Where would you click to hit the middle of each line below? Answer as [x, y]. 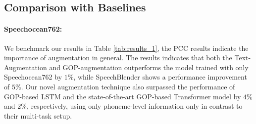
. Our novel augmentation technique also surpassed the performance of [128, 86]
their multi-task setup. [38, 115]
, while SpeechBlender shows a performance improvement [160, 77]
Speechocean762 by [33, 77]
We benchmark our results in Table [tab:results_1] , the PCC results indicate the [126, 48]
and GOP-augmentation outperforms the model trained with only [149, 67]
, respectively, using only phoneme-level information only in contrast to [134, 106]
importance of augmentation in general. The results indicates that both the [118, 58]
